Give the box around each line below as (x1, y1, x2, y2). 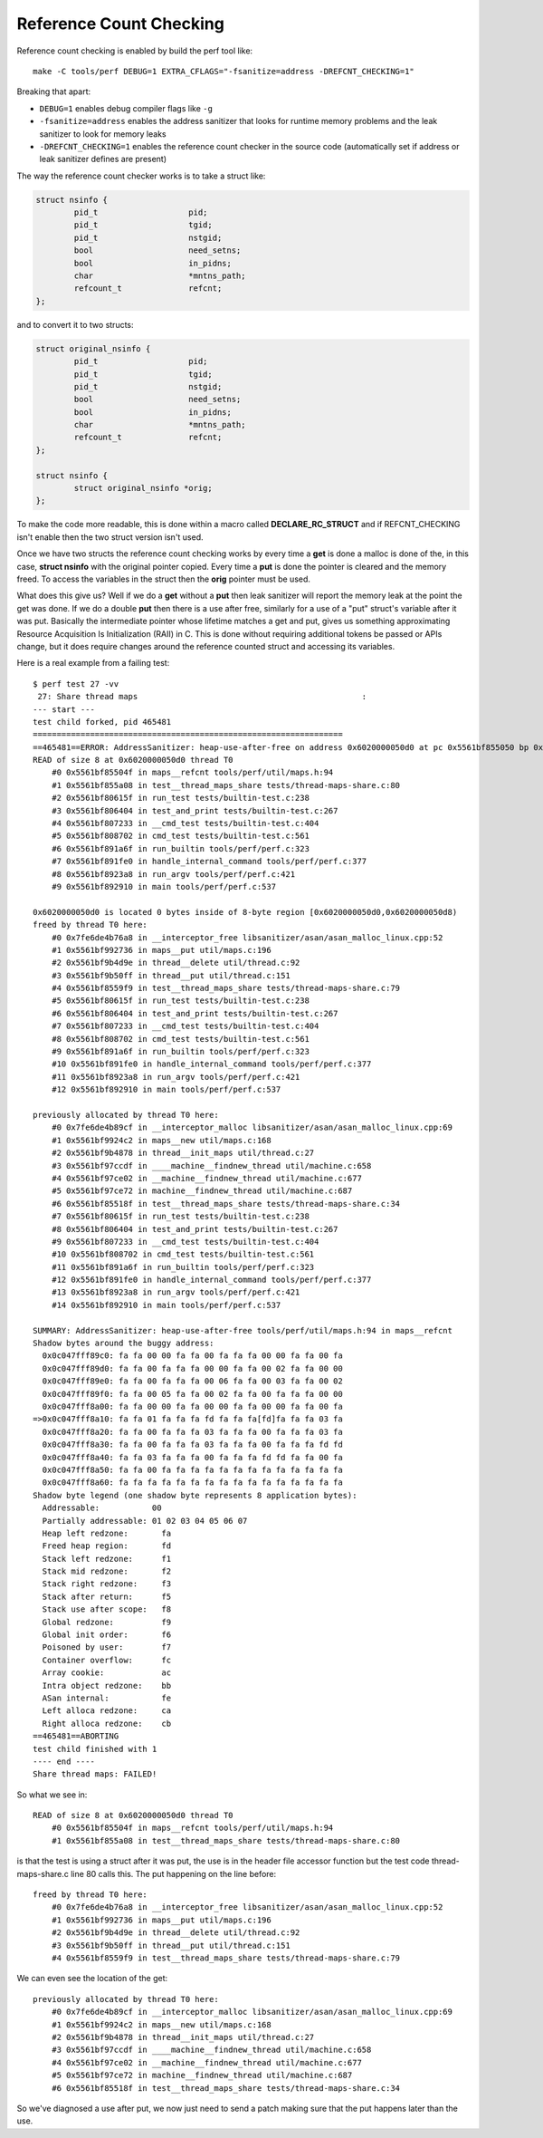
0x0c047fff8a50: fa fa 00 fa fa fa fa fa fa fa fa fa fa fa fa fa (42, 1464, 343, 1475)
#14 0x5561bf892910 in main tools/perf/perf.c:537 (51, 1300, 281, 1310)
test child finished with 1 (33, 1744, 157, 1754)
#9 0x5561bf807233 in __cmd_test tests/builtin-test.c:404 (51, 1237, 319, 1247)
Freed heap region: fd (42, 1541, 172, 1551)
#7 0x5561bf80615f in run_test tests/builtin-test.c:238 (51, 1211, 310, 1222)
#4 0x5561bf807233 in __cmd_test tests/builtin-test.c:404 (51, 818, 319, 829)
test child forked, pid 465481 (33, 717, 172, 727)
